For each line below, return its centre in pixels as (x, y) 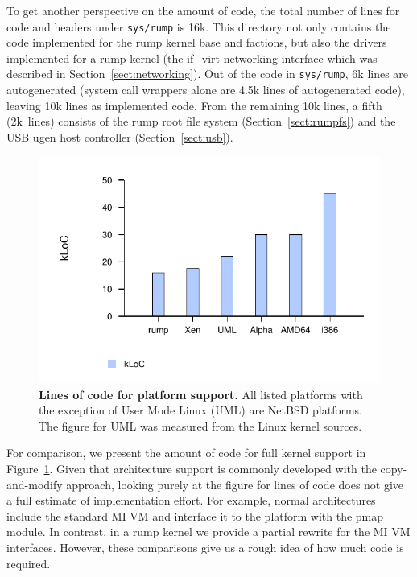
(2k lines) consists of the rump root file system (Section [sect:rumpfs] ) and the (201, 121)
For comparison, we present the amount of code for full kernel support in (186, 453)
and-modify (35, 484)
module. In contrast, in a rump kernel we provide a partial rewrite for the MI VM (208, 532)
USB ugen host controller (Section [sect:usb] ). (120, 136)
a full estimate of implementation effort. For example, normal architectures (191, 500)
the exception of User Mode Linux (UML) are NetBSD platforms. (200, 410)
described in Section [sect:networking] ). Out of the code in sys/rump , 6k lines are (208, 74)
